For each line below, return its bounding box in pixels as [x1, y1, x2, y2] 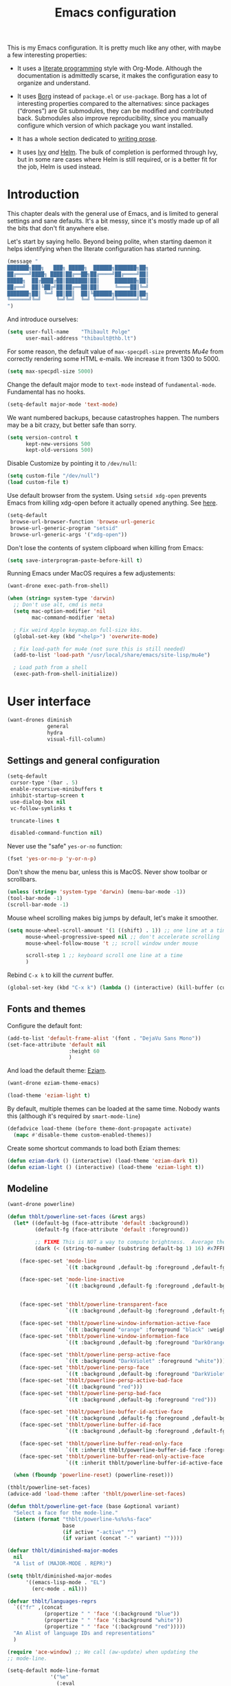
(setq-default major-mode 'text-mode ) [7, 401, 118, 408]
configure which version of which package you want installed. [16, 122, 193, 130]
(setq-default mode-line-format [7, 1667, 100, 1674]
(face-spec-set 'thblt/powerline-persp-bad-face [19, 1390, 162, 1397]
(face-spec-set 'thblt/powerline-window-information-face [19, 1333, 189, 1339]
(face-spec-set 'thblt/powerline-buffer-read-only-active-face [19, 1453, 205, 1460]
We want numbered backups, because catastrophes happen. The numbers [7, 413, 220, 421]
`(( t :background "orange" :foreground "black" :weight [65, 1326, 229, 1333]
